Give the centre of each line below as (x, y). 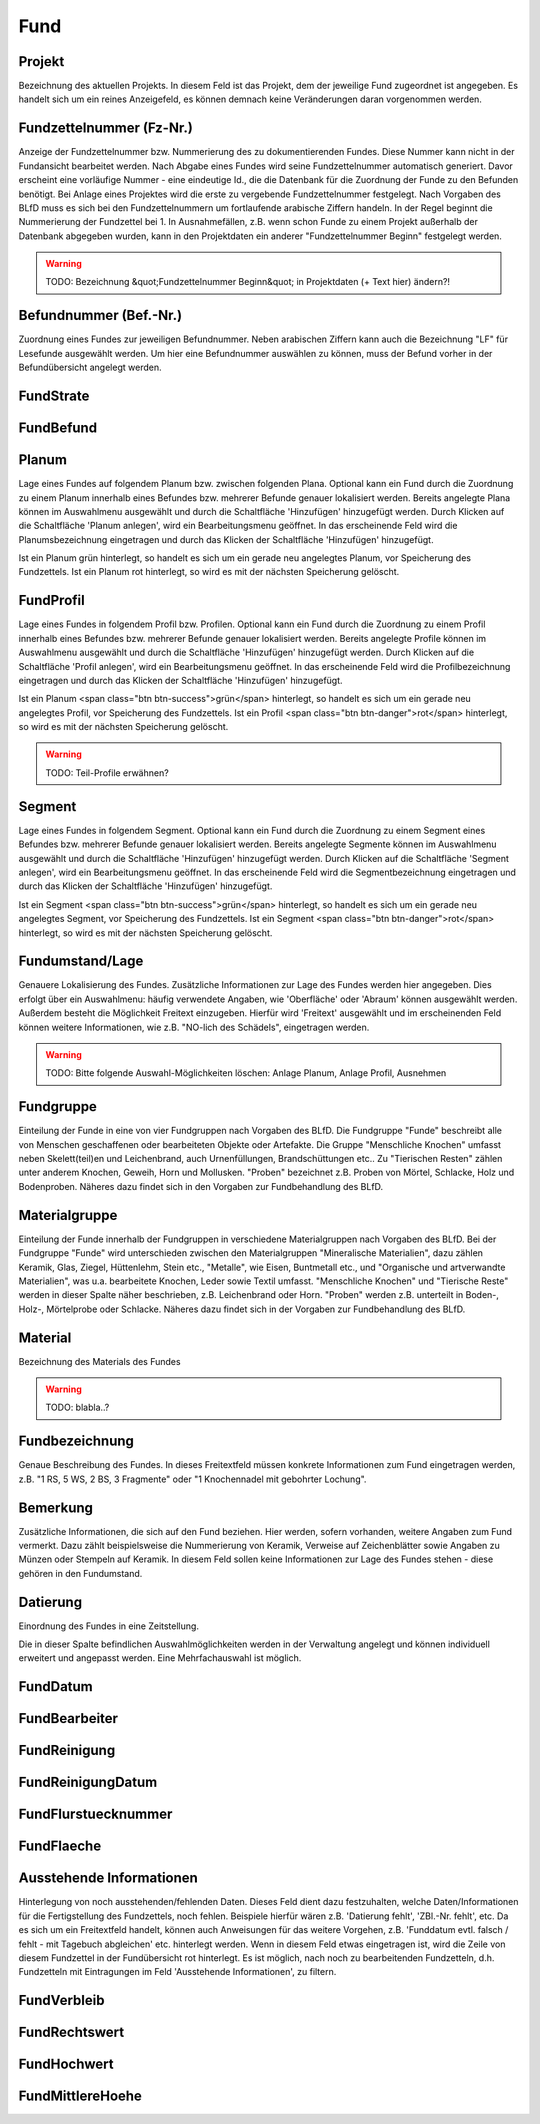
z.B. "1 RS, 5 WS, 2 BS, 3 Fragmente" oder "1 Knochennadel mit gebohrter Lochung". (192, 1479)
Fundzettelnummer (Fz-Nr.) (106, 128)
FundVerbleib (61, 2000)
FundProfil (51, 600)
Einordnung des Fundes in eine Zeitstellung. (109, 1626)
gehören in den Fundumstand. (80, 1573)
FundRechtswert (71, 2032)
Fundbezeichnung (76, 1441)
